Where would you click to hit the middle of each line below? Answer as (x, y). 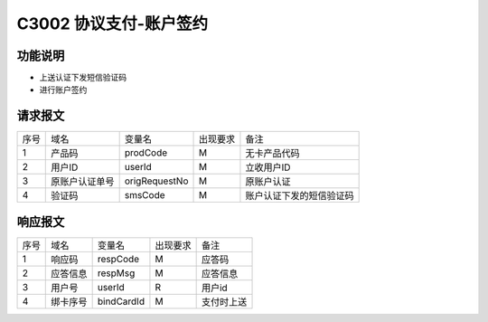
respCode (118, 259)
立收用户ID (268, 167)
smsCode (145, 195)
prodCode (146, 153)
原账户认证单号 (83, 182)
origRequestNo (156, 181)
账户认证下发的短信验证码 (300, 196)
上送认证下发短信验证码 (83, 78)
